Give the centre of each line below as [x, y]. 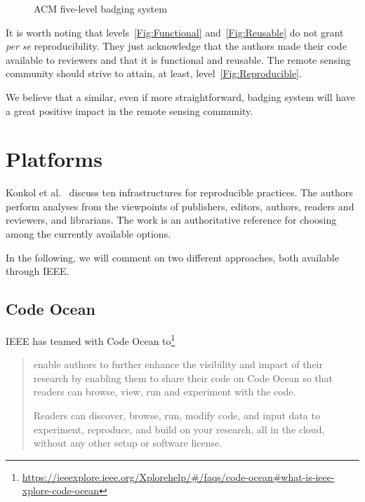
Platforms [54, 159]
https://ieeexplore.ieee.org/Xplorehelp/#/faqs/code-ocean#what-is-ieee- [178, 476]
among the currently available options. [88, 234]
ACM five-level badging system [100, 8]
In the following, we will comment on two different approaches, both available [172, 257]
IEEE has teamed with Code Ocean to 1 [91, 340]
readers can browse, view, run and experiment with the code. [165, 392]
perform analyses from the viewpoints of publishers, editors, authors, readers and [180, 206]
